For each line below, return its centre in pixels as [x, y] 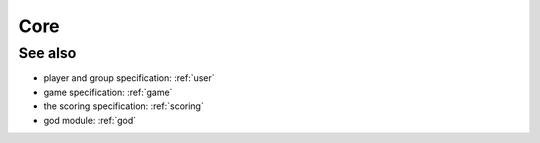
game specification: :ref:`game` [108, 92]
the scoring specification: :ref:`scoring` [123, 106]
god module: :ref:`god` [90, 120]
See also [47, 53]
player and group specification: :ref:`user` [129, 78]
